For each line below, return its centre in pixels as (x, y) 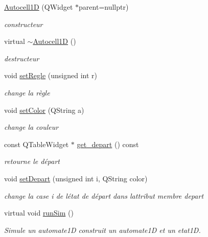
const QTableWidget (37, 144)
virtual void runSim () (39, 213)
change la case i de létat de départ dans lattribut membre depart (104, 195)
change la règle (27, 92)
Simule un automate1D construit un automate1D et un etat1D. (102, 230)
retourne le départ (32, 161)
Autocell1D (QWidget (39, 7)
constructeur (24, 24)
